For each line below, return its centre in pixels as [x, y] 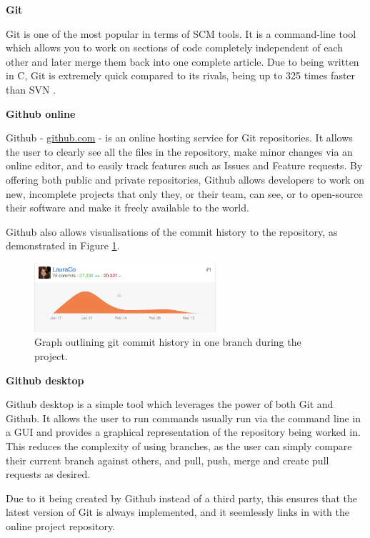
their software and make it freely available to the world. [127, 208]
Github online [41, 113]
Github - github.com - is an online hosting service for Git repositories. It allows [179, 138]
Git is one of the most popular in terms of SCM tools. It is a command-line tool [181, 33]
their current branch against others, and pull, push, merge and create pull [167, 460]
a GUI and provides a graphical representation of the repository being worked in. [183, 432]
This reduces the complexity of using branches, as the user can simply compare [179, 446]
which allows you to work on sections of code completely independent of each [174, 48]
